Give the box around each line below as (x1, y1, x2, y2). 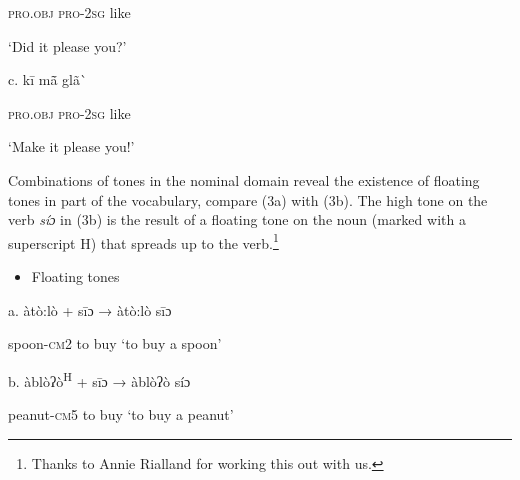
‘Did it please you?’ (8, 35, 127, 56)
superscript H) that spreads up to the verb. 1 (8, 229, 279, 253)
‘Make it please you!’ (8, 136, 135, 157)
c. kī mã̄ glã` (8, 69, 87, 90)
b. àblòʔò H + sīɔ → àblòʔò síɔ (8, 367, 191, 391)
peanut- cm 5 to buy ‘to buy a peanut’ (8, 404, 234, 425)
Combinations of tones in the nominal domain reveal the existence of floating (8, 169, 480, 190)
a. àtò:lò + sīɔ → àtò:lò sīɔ (8, 299, 172, 320)
